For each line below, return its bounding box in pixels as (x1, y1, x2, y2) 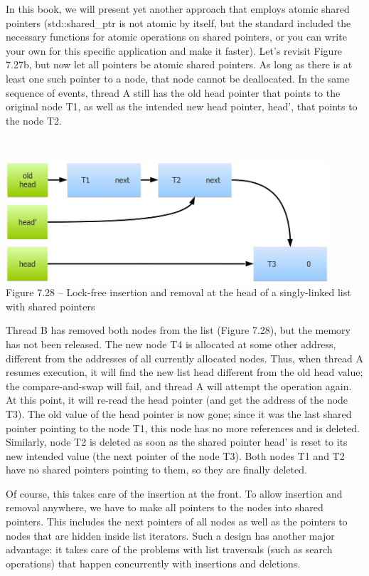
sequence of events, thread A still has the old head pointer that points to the (6, 85, 341, 100)
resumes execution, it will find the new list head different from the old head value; (6, 365, 363, 379)
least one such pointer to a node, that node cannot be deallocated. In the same (6, 70, 350, 85)
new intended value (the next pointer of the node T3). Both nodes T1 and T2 (6, 448, 345, 463)
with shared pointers (6, 298, 95, 313)
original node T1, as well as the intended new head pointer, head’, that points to (6, 99, 358, 114)
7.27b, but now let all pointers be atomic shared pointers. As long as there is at (6, 57, 353, 72)
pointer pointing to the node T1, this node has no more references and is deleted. (6, 420, 360, 435)
